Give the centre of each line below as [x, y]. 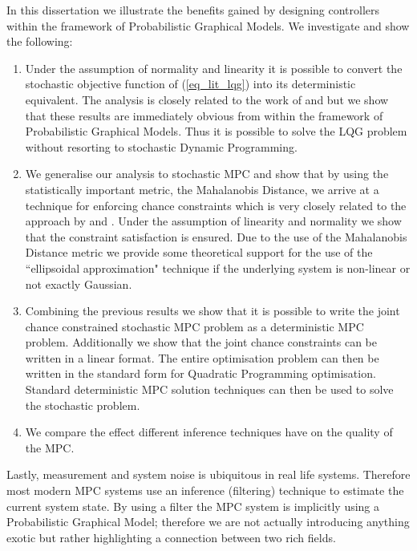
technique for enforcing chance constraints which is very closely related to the [216, 205]
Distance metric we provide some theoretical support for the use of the [199, 252]
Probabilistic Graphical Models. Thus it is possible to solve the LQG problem [216, 131]
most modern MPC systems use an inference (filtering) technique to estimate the [205, 490]
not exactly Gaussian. [79, 284]
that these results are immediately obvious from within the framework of [204, 115]
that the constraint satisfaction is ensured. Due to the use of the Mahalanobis [216, 236]
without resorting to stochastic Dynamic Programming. [161, 146]
